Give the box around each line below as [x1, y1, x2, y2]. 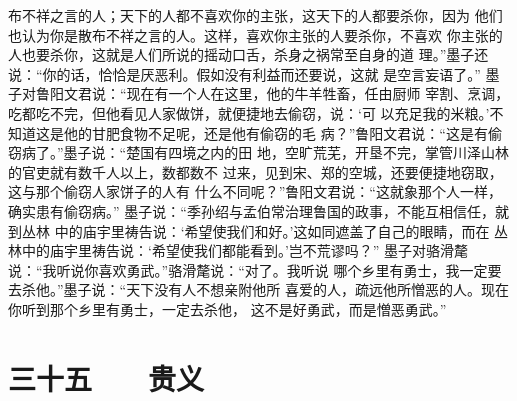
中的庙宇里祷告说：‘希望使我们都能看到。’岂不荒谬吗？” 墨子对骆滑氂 [21, 240, 469, 261]
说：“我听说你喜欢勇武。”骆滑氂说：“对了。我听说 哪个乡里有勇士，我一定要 [8, 259, 502, 280]
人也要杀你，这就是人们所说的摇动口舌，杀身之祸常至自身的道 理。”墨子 [8, 44, 475, 65]
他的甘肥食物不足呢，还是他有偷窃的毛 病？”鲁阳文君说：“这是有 [63, 122, 488, 143]
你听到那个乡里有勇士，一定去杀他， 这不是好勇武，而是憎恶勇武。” [8, 298, 447, 319]
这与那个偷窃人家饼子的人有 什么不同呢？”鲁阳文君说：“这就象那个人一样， [8, 181, 502, 202]
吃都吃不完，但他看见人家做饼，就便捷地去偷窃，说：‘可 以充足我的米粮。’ [8, 102, 490, 123]
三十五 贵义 [8, 357, 205, 398]
